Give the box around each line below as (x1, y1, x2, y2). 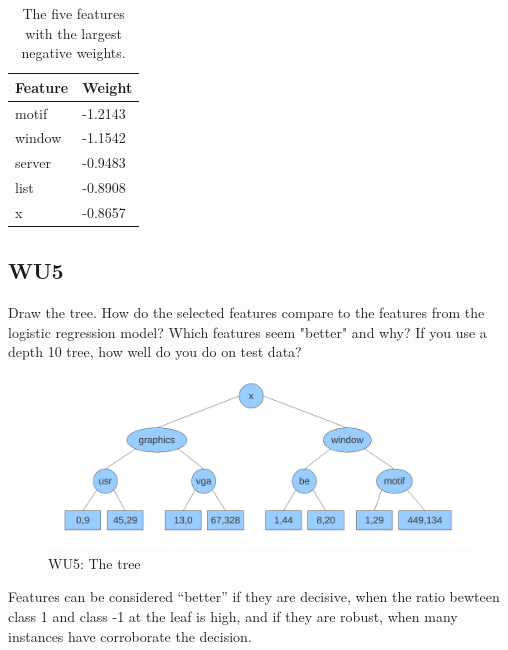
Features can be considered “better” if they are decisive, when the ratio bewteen (8, 586, 500, 607)
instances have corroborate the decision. (8, 625, 252, 646)
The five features (22, 3, 125, 23)
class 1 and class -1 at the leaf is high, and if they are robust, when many (8, 605, 458, 626)
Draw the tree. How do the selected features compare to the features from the (8, 302, 485, 323)
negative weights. (21, 42, 126, 63)
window (15, 127, 62, 148)
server (15, 152, 51, 173)
